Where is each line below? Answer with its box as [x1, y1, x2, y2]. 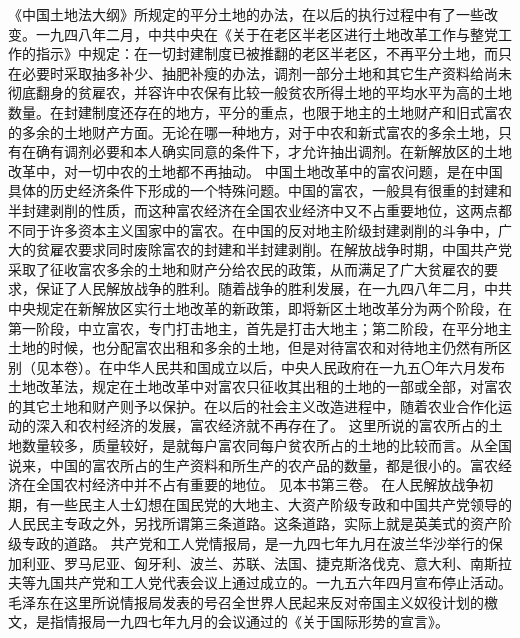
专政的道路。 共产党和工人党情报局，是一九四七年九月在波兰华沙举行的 [21, 533, 489, 554]
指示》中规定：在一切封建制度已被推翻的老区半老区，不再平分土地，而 [35, 43, 498, 64]
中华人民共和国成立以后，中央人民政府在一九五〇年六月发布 [112, 356, 505, 377]
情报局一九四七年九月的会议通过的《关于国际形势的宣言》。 [63, 611, 449, 632]
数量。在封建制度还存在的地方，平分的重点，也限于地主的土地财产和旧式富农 [8, 101, 512, 122]
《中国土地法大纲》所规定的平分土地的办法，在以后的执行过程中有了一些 [8, 4, 484, 24]
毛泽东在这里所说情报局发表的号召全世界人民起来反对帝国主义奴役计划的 [8, 591, 484, 612]
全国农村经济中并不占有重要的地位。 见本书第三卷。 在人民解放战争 [35, 474, 480, 495]
